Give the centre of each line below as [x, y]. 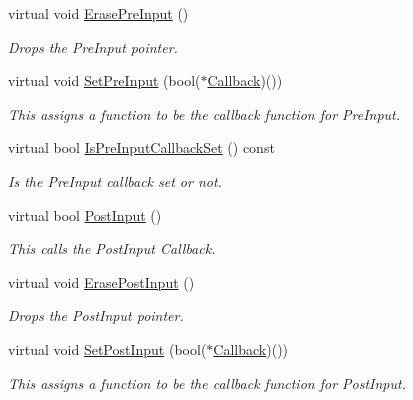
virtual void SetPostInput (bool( [107, 348]
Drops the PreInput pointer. [93, 46]
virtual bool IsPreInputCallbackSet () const [141, 147]
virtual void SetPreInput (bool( [104, 80]
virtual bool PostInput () [85, 214]
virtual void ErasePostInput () [101, 281]
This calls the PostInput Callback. [112, 248]
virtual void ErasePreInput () [98, 13]
